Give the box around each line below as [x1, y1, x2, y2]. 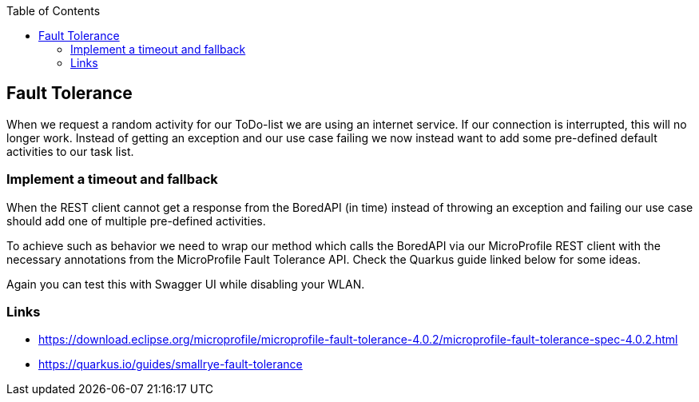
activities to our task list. [6, 144, 134, 158]
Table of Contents [6, 4, 101, 18]
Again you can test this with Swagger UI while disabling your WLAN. [6, 277, 365, 291]
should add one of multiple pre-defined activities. [6, 213, 266, 228]
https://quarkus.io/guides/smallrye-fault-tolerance [38, 357, 303, 372]
